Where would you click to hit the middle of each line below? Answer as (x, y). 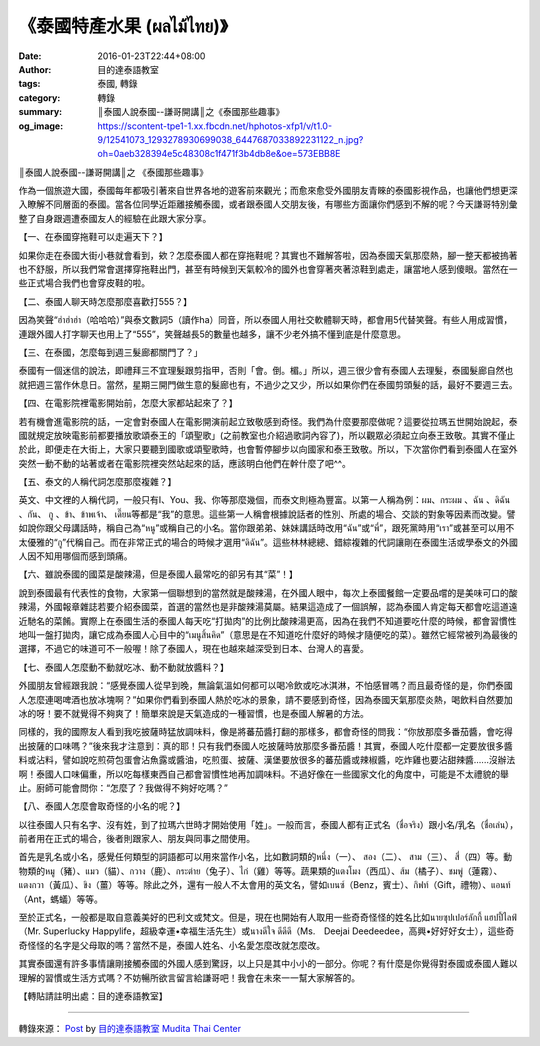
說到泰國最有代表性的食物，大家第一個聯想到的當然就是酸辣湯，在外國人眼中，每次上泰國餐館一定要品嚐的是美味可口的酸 (268, 592)
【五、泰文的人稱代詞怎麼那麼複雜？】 (97, 482)
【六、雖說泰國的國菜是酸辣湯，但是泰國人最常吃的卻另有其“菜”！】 (158, 574)
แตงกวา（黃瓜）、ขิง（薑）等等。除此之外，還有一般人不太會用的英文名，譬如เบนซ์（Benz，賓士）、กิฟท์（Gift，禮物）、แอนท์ (264, 885)
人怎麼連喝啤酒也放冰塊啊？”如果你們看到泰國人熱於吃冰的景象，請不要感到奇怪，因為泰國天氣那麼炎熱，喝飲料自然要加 (266, 699)
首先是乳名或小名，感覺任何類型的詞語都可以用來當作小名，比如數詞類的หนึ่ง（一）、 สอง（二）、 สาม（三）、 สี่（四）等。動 (265, 857)
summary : (40, 112)
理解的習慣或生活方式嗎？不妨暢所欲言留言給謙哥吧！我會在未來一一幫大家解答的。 (189, 977)
